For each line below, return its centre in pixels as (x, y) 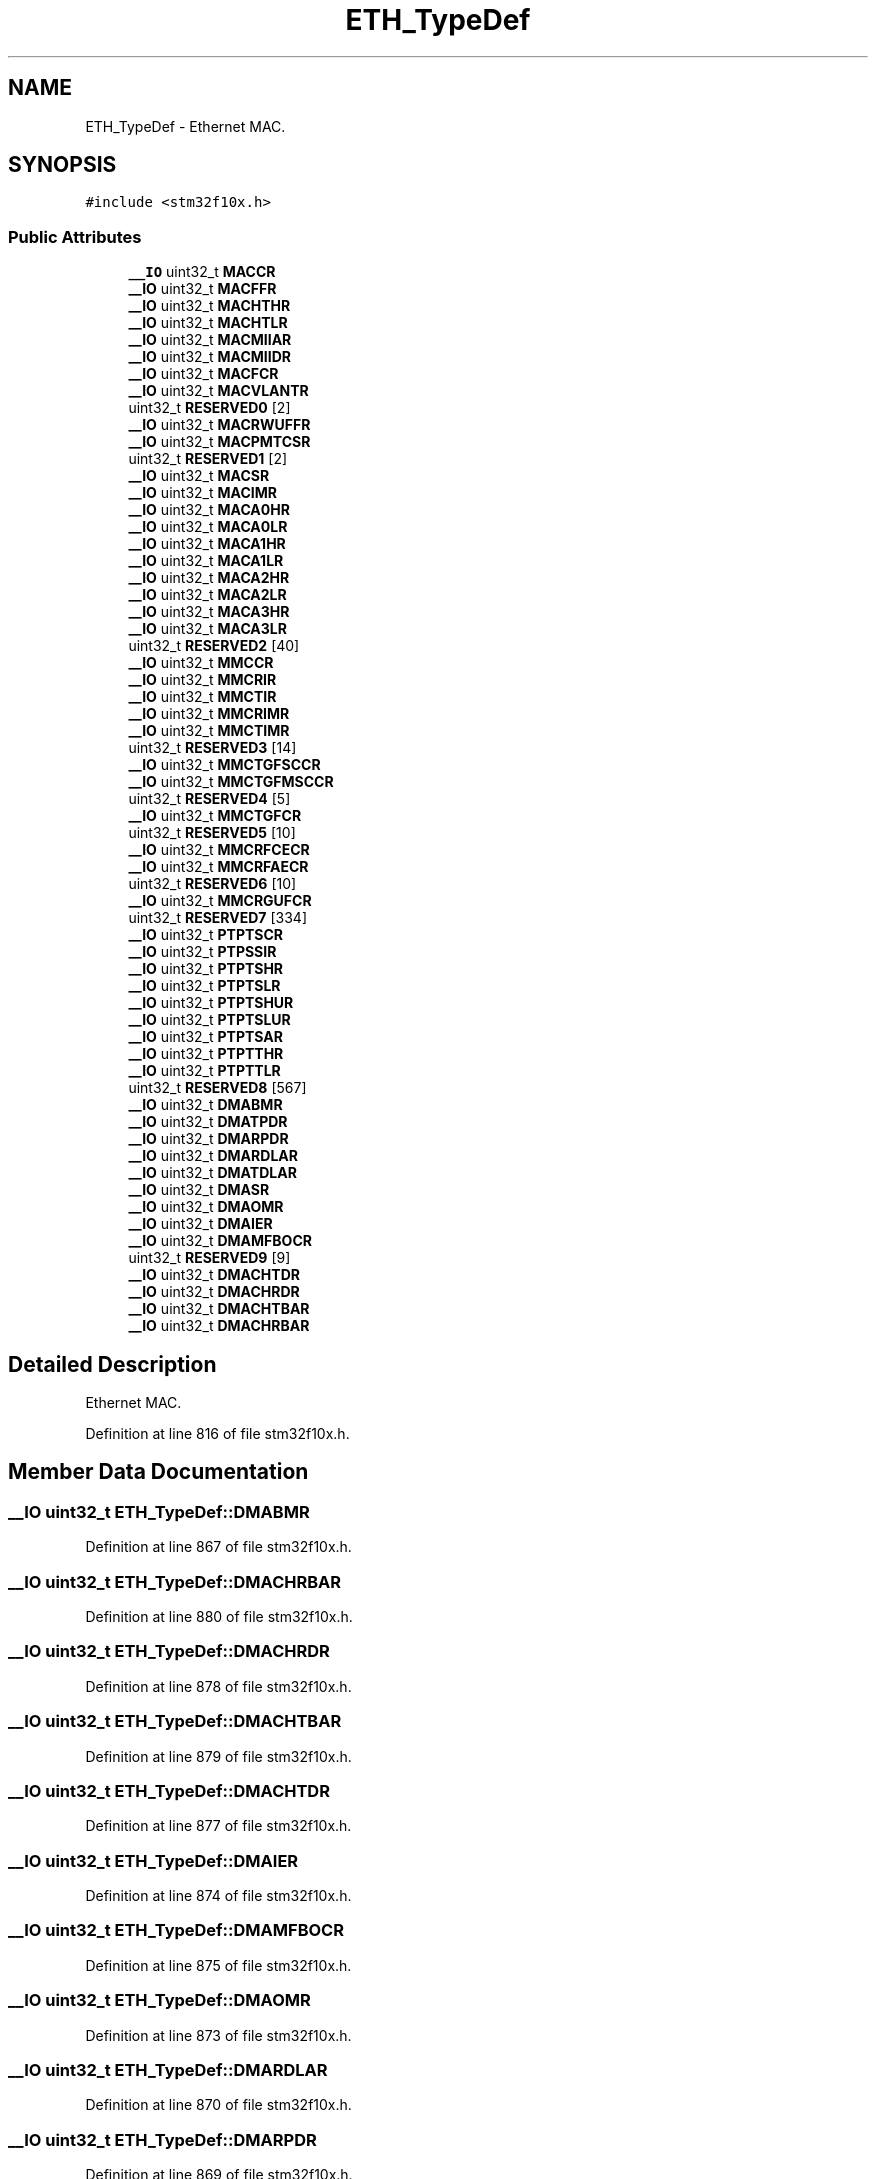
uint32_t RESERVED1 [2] (208, 459)
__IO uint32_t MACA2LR (207, 595)
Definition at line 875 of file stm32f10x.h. (218, 1965)
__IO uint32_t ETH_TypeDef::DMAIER (153, 1860)
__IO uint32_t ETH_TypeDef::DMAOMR (159, 2000)
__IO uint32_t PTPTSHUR (211, 1003)
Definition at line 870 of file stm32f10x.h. (218, 2105)
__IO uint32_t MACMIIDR (209, 357)
